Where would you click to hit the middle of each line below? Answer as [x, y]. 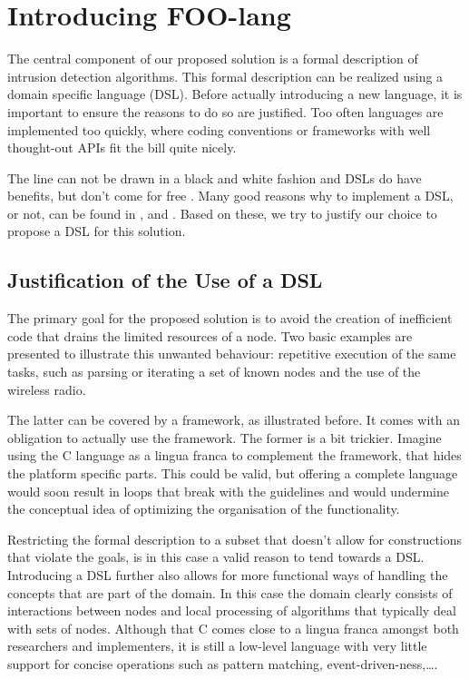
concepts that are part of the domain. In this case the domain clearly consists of [230, 592]
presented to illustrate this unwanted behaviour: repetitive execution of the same [232, 354]
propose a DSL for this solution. [97, 231]
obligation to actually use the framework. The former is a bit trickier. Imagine [225, 437]
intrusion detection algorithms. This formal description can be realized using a [225, 76]
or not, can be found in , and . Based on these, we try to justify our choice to [222, 213]
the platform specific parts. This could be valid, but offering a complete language [233, 473]
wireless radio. [47, 389]
